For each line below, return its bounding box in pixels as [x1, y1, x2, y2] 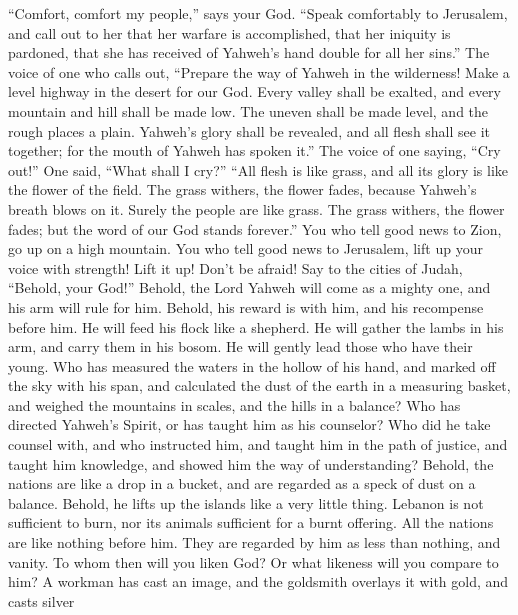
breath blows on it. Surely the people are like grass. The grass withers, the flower [8, 198, 505, 219]
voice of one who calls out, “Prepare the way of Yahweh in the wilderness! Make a [8, 61, 510, 82]
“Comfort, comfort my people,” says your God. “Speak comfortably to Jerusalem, [8, 3, 508, 23]
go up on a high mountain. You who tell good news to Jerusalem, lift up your [8, 238, 483, 259]
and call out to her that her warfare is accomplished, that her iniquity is [8, 22, 451, 43]
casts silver [8, 590, 75, 611]
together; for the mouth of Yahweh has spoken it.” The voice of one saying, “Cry [8, 140, 501, 161]
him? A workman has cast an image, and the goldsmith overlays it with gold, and [8, 571, 509, 592]
